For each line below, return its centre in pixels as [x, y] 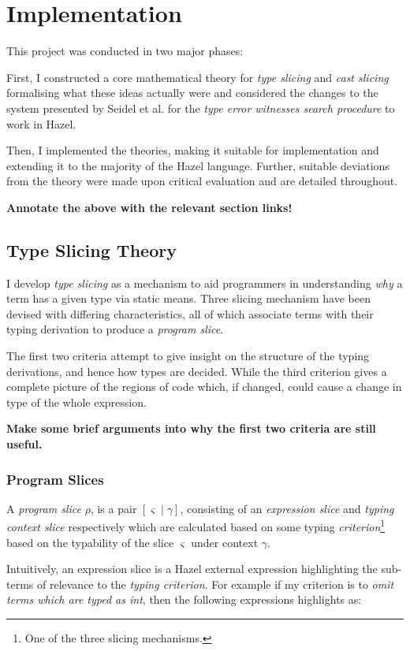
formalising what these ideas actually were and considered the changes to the [192, 93]
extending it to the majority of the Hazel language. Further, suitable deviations [198, 165]
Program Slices [55, 479]
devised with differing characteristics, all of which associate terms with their [190, 313]
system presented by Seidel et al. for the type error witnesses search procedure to [201, 108]
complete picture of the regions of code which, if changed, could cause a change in [204, 387]
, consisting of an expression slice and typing [287, 508]
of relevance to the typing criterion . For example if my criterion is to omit [215, 584]
